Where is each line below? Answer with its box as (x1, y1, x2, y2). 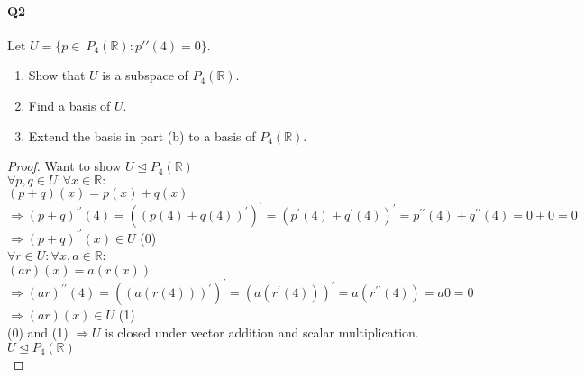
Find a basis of (28, 95, 111, 114)
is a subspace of (102, 66, 188, 85)
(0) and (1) (7, 323, 69, 342)
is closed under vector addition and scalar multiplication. (105, 323, 419, 342)
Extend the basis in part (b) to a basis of (28, 126, 256, 145)
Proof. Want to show (7, 157, 122, 175)
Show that (28, 66, 86, 85)
